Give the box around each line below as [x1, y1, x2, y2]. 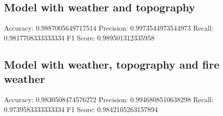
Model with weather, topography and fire [4, 56, 220, 72]
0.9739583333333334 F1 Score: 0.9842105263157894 [4, 104, 158, 114]
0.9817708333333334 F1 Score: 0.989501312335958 [4, 32, 155, 42]
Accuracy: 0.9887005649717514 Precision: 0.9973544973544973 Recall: [4, 23, 214, 33]
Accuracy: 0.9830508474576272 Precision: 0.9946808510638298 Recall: [4, 94, 214, 104]
